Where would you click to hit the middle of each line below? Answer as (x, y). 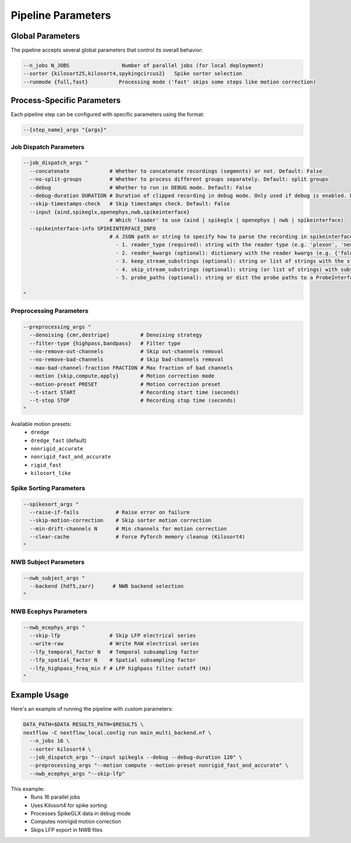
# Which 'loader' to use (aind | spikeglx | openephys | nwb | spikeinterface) (227, 220)
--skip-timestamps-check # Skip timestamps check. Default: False (130, 204)
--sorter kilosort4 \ (61, 749)
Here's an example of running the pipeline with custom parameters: (92, 709)
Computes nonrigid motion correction (76, 821)
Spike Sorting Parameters (48, 488)
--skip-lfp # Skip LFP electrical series (113, 636)
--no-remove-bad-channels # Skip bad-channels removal (127, 359)
